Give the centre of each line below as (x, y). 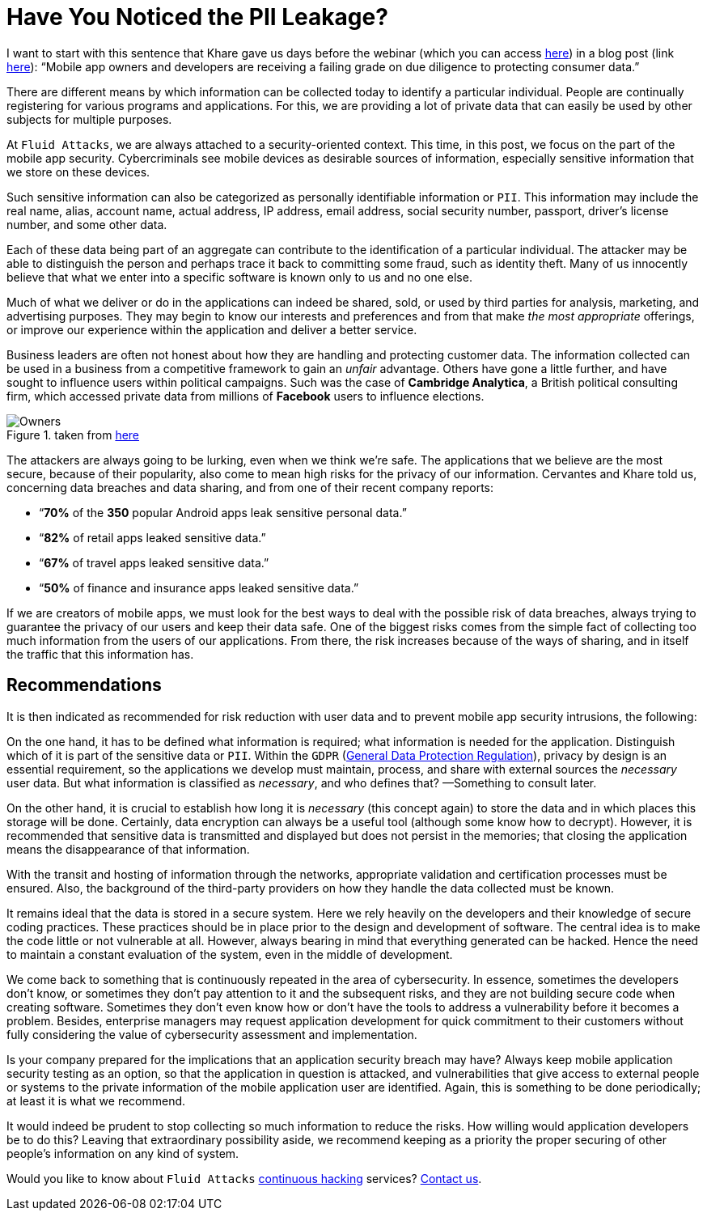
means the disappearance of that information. (128, 849)
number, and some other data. (87, 224)
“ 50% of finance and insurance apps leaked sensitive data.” (199, 587)
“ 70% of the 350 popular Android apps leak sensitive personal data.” (223, 512)
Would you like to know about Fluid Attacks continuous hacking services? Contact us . (244, 1178)
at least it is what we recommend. (96, 1100)
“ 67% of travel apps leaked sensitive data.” (154, 562)
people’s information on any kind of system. (123, 1153)
